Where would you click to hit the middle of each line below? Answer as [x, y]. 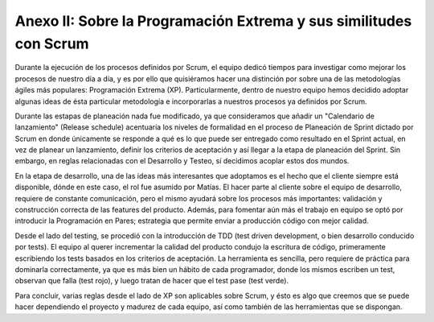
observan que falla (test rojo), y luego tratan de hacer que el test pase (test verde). [152, 281]
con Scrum [52, 43]
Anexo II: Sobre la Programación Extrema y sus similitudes [213, 21]
